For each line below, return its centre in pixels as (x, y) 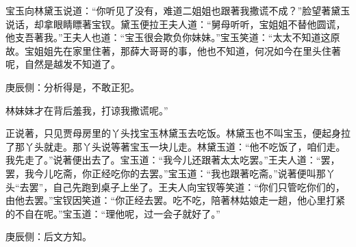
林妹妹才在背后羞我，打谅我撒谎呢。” (87, 110)
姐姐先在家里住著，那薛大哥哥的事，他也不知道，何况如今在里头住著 (187, 50)
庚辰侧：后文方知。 (49, 236)
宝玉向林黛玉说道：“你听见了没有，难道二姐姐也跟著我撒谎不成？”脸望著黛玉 (178, 10)
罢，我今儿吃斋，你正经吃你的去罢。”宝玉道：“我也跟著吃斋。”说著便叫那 (166, 173)
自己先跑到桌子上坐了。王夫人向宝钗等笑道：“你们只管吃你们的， (199, 186)
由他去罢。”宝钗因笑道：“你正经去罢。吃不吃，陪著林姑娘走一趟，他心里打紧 (176, 200)
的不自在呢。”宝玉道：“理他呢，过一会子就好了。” (113, 213)
